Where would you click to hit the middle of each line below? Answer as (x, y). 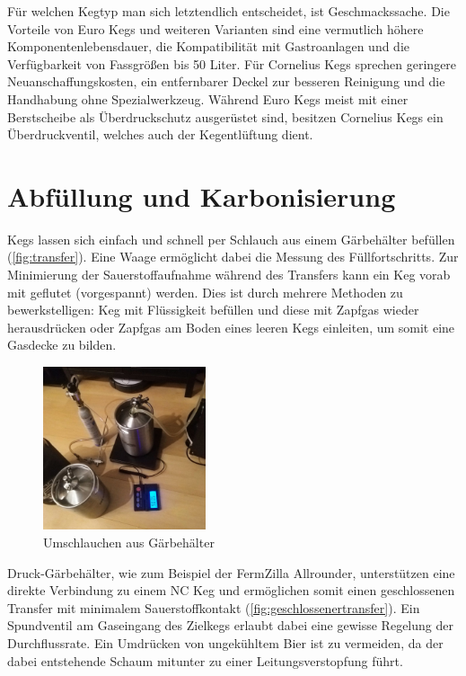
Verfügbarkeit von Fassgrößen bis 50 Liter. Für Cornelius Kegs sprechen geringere (232, 63)
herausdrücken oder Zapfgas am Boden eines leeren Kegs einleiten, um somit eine (231, 327)
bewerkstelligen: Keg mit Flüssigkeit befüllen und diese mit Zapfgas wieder (213, 310)
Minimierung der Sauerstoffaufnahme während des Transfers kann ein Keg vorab (229, 275)
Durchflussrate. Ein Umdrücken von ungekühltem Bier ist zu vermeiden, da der (225, 643)
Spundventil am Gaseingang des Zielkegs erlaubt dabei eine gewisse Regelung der (230, 625)
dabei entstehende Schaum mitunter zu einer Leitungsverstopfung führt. (205, 660)
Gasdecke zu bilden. (62, 345)
